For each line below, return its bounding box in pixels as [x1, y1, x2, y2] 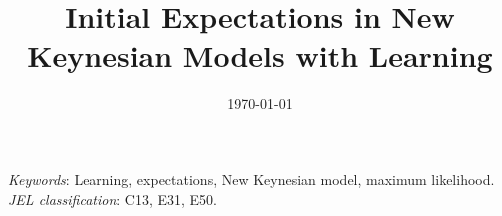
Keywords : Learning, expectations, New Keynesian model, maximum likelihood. [8, 168, 495, 189]
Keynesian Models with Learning [27, 35, 493, 76]
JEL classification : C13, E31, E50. [8, 188, 218, 209]
